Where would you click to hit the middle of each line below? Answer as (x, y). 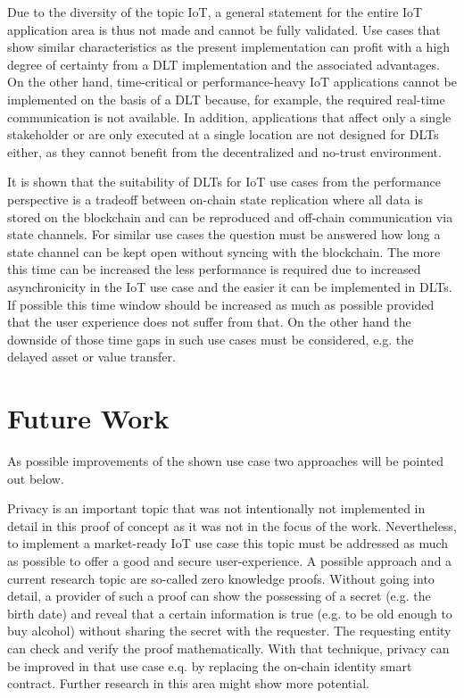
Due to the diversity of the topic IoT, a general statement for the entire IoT (215, 12)
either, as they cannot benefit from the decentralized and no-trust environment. (224, 151)
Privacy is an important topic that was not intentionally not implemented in (216, 508)
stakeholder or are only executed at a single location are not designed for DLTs (223, 134)
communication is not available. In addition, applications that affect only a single (229, 116)
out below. (36, 478)
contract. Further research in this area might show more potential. (188, 683)
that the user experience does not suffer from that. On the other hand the (209, 322)
